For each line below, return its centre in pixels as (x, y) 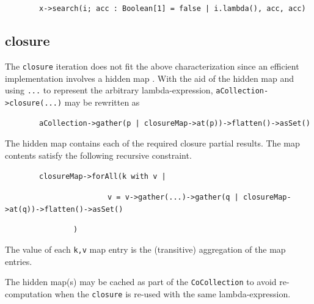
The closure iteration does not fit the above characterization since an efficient (152, 66)
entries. (19, 261)
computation (29, 293)
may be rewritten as (102, 102)
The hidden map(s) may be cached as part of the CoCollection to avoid (141, 282)
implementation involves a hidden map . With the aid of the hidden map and (150, 78)
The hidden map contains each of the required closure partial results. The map (152, 143)
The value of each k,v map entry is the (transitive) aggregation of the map (145, 249)
